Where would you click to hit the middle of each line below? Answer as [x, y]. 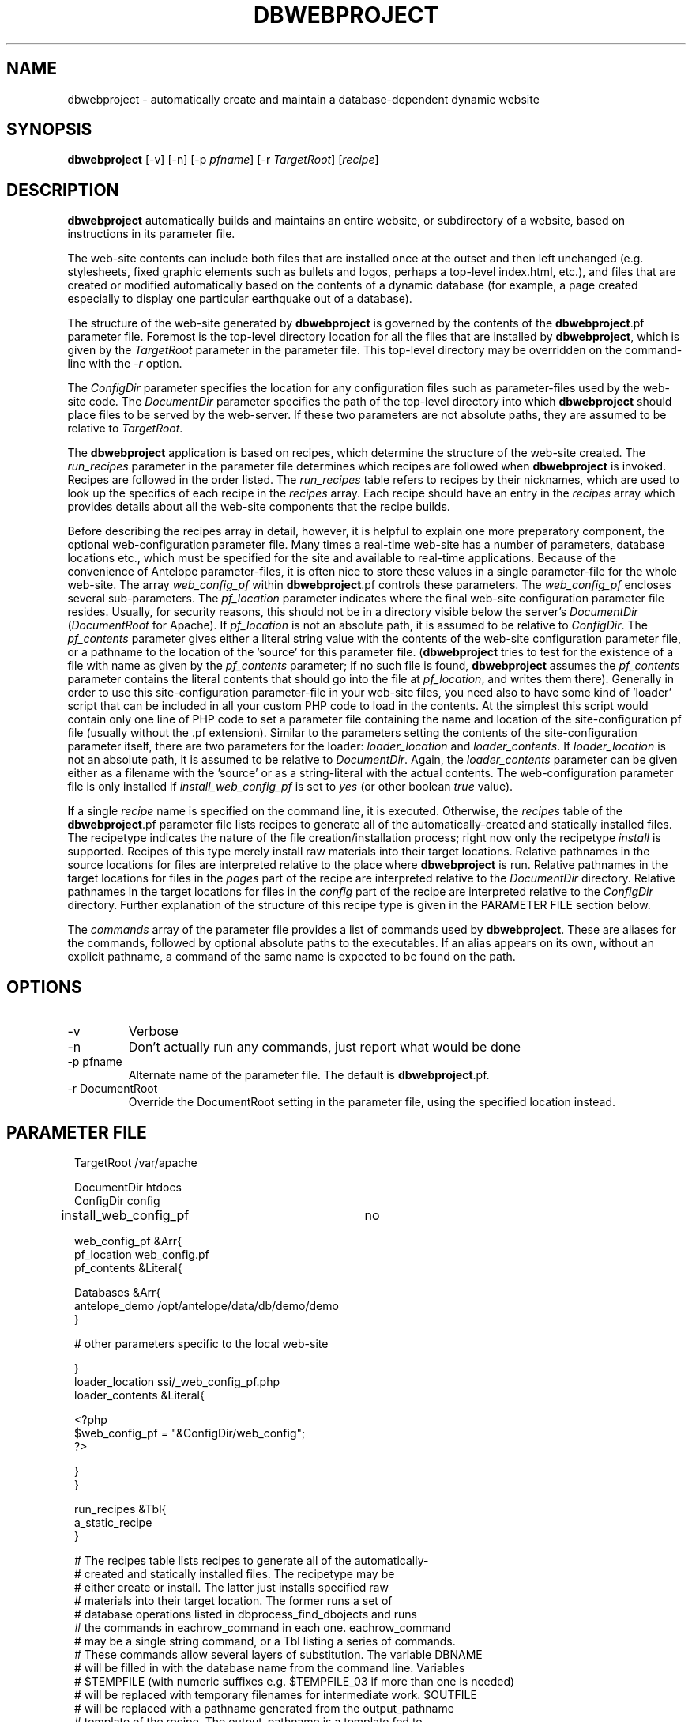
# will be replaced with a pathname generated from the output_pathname [264, 1708]
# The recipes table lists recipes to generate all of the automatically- [252, 1560]
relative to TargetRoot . [125, 429]
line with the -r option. [125, 364]
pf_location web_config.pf [142, 1254]
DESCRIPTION [63, 190]
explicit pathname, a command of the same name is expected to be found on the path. [291, 957]
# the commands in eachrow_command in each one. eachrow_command [263, 1627]
